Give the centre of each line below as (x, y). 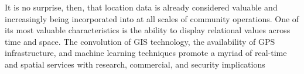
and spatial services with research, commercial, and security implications (135, 64)
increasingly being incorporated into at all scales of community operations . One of (152, 18)
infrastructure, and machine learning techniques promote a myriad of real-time (146, 53)
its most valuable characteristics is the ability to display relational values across (148, 30)
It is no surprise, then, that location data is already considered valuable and (141, 7)
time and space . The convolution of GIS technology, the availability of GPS (140, 41)
